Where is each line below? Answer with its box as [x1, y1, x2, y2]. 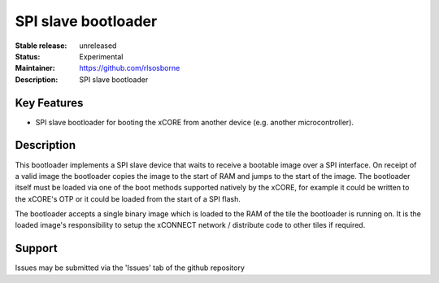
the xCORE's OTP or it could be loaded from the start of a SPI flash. [15, 194, 241, 203]
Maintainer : [15, 63, 56, 73]
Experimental [79, 51, 124, 61]
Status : [15, 51, 41, 61]
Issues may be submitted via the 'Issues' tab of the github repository [15, 263, 246, 272]
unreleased [79, 41, 117, 50]
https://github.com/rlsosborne [79, 63, 180, 73]
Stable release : [15, 41, 67, 50]
